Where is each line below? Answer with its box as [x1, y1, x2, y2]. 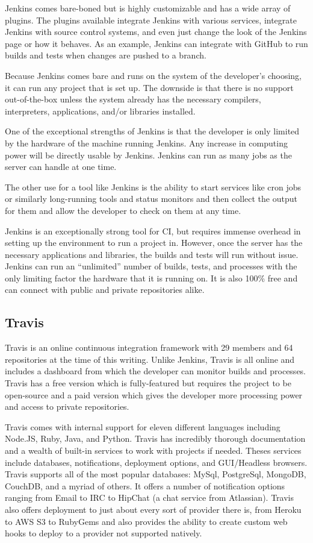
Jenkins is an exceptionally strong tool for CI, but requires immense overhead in [5, 224, 301, 237]
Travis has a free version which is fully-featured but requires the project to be [5, 377, 291, 389]
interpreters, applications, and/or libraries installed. [5, 104, 196, 117]
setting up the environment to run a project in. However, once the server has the [5, 236, 303, 249]
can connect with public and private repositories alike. [5, 283, 205, 296]
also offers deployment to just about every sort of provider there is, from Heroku [5, 503, 302, 515]
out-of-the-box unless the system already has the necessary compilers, [5, 93, 261, 105]
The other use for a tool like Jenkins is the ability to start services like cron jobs [5, 180, 302, 193]
